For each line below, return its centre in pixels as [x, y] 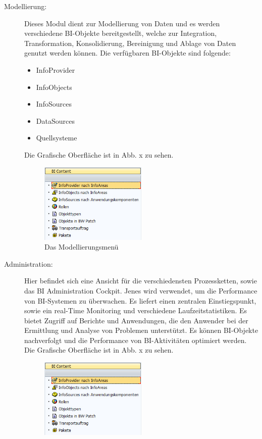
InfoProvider [56, 69]
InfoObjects [54, 87]
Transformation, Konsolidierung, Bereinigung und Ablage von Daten [130, 43]
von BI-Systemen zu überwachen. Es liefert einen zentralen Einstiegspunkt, [140, 300]
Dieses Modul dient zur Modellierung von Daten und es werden [122, 23]
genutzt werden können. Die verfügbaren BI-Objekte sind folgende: [127, 53]
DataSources [55, 120]
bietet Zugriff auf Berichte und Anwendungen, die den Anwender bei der [136, 320]
